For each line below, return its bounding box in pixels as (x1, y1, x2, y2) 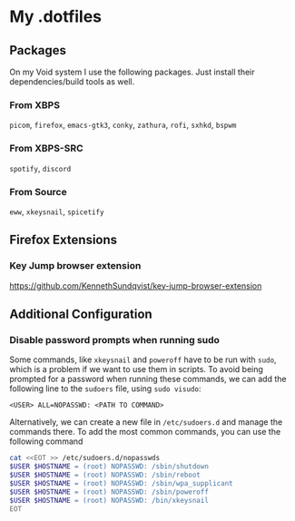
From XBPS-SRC (9, 143, 84, 155)
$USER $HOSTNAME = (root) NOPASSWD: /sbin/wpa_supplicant (9, 478, 233, 487)
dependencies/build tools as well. (9, 76, 135, 87)
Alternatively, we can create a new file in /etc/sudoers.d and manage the (9, 417, 283, 428)
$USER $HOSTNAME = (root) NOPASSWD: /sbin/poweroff (9, 487, 209, 496)
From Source (9, 185, 67, 198)
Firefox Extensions (9, 232, 118, 248)
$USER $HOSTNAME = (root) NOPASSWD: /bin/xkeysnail (9, 496, 209, 505)
